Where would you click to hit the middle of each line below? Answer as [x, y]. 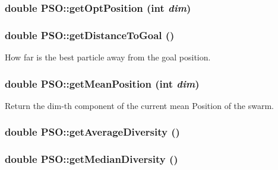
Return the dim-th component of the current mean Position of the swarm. [139, 105]
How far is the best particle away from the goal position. [108, 57]
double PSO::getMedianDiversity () [91, 159]
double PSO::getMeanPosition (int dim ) [102, 83]
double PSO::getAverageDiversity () [92, 132]
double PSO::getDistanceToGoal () [90, 35]
